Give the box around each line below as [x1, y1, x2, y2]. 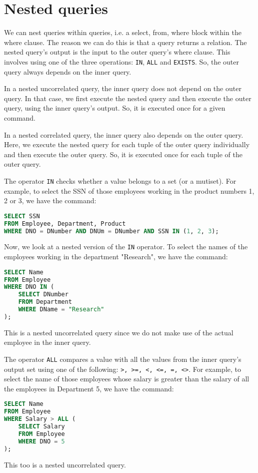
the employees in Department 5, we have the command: [4, 383, 174, 393]
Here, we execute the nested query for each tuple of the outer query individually [4, 139, 250, 150]
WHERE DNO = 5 [18, 437, 65, 445]
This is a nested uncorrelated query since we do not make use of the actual [4, 327, 233, 337]
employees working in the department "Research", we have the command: [4, 251, 228, 262]
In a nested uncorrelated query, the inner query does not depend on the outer [4, 83, 241, 94]
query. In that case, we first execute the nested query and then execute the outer [4, 93, 251, 103]
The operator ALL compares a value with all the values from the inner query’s [4, 353, 241, 364]
